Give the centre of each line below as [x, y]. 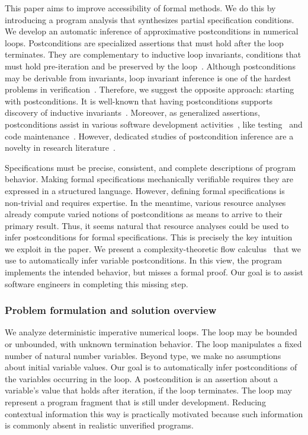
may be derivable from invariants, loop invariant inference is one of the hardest [148, 77]
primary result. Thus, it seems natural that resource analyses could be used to [147, 225]
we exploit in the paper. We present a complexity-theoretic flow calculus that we [153, 248]
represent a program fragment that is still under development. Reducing [135, 402]
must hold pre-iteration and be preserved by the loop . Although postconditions [150, 66]
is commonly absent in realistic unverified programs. [99, 425]
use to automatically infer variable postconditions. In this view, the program [143, 260]
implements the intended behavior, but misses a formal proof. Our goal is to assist [154, 272]
